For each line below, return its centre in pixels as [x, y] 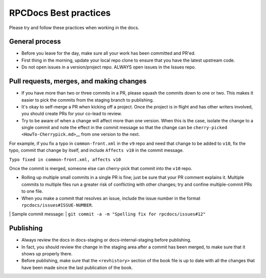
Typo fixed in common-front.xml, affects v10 [65, 159]
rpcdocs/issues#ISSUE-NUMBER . [57, 205]
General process [35, 42]
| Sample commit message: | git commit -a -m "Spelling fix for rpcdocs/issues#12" [107, 214]
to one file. [32, 191]
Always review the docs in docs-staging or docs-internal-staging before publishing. [106, 240]
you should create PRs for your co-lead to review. [72, 114]
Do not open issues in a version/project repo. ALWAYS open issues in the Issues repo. [109, 67]
